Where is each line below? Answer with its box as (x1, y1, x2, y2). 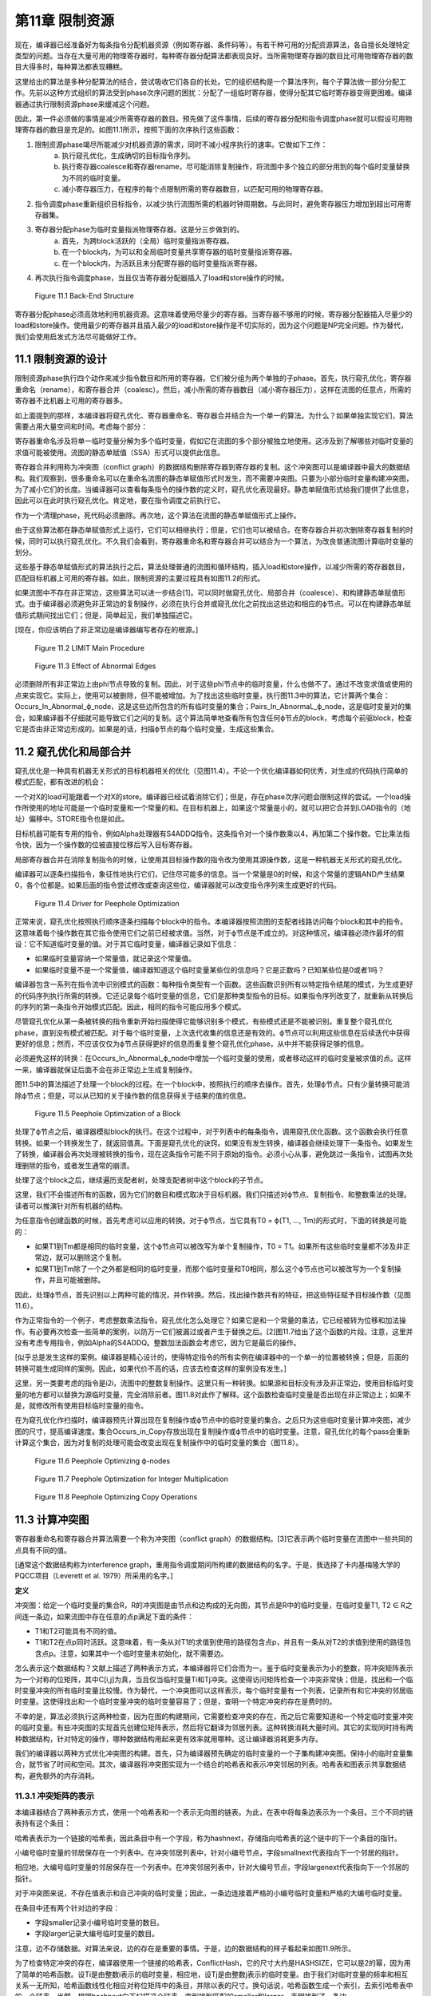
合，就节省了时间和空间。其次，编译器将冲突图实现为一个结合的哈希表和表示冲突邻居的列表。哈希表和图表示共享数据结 (14, 1760, 406, 1769)
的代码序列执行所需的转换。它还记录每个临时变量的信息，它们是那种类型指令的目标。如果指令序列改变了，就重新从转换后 (14, 991, 413, 1000)
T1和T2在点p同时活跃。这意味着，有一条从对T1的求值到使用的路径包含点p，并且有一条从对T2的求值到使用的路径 (34, 1638, 405, 1647)
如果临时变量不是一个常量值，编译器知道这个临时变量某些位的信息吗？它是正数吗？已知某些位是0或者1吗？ (34, 964, 385, 974)
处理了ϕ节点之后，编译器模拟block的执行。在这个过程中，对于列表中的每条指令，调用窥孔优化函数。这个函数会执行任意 (14, 1127, 409, 1137)
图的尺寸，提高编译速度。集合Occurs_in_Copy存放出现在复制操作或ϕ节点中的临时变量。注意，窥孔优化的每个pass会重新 (14, 1426, 410, 1436)
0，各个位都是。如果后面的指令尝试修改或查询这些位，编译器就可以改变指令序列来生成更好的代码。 (14, 881, 341, 890)
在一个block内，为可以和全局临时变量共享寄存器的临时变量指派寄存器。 (61, 248, 297, 257)
